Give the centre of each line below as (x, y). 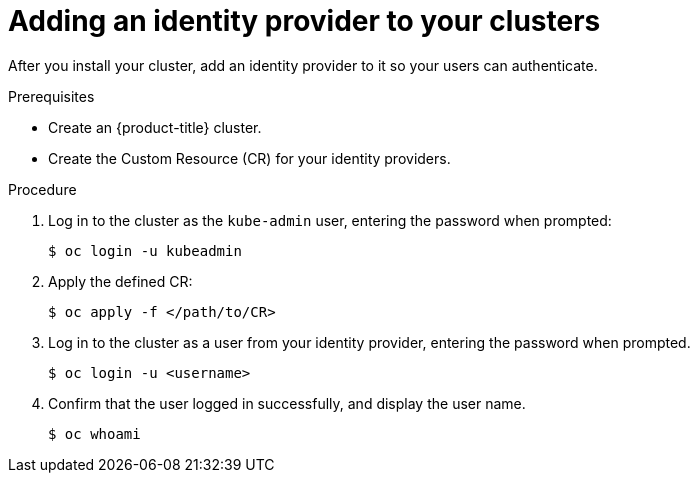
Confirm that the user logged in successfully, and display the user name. (287, 403)
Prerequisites (51, 96)
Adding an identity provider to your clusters (304, 21)
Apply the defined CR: (120, 281)
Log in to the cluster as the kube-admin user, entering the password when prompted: (330, 220)
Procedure (42, 189)
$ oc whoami (94, 433)
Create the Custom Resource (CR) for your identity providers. (249, 158)
